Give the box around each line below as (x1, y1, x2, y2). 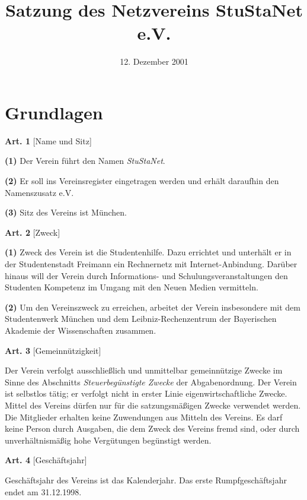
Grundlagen (5, 100, 103, 124)
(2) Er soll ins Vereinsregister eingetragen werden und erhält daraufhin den (5, 175, 279, 187)
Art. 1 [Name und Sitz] (5, 134, 92, 147)
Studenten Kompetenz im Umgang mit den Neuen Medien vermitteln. (5, 281, 258, 293)
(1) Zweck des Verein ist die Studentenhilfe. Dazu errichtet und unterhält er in (5, 246, 292, 258)
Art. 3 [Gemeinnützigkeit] (5, 344, 101, 356)
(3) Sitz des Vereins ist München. (5, 206, 127, 219)
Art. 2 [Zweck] (5, 226, 60, 238)
